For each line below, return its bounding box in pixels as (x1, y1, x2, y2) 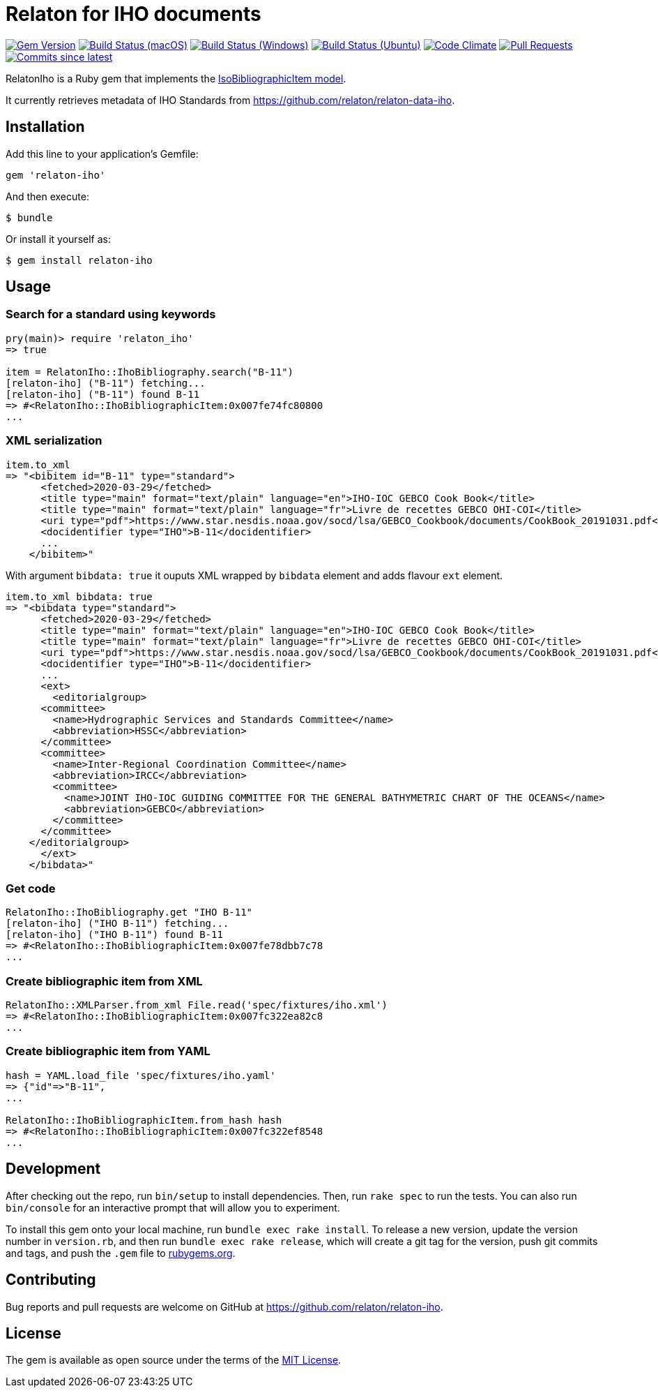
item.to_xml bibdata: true (6, 590, 153, 602)
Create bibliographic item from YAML (6, 1044, 211, 1059)
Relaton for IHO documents (6, 2, 261, 26)
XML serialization (6, 433, 102, 448)
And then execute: (6, 190, 89, 202)
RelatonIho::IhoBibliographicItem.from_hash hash (6, 1114, 282, 1126)
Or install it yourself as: (6, 232, 111, 245)
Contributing (6, 1271, 96, 1289)
